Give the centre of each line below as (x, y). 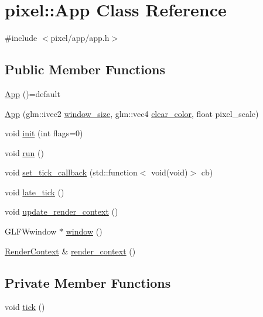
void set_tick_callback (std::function (71, 172)
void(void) (170, 172)
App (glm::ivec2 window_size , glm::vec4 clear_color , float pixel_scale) (132, 113)
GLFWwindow (31, 231)
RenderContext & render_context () (70, 251)
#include (21, 38)
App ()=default (33, 93)
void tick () (25, 307)
